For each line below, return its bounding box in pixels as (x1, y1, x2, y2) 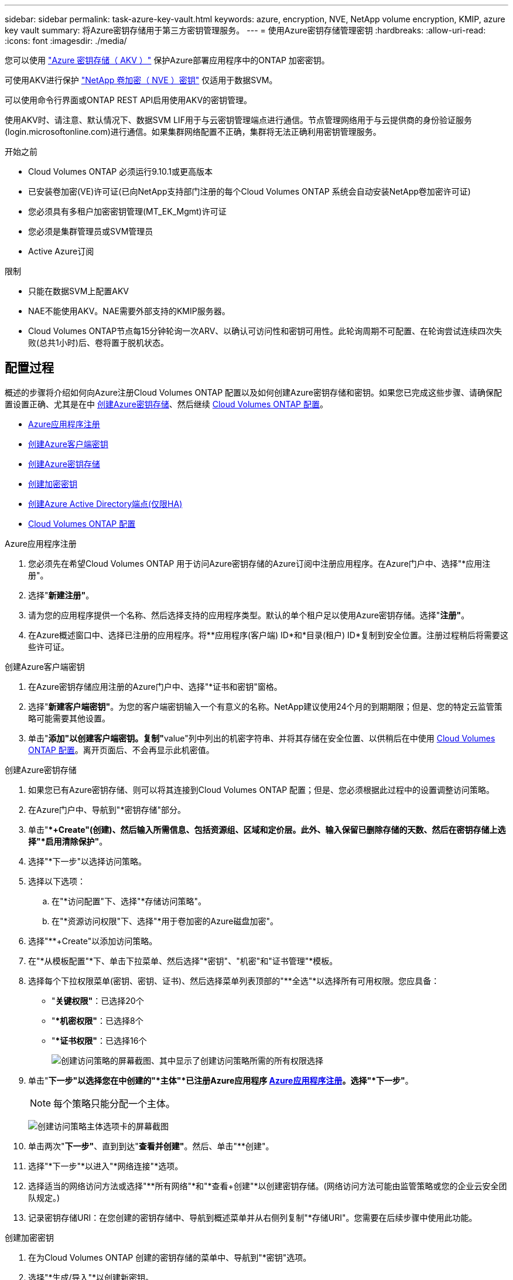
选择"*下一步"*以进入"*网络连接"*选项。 (28, 1160, 183, 1171)
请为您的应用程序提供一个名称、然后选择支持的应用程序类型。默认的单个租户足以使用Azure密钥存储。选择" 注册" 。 (28, 610, 470, 620)
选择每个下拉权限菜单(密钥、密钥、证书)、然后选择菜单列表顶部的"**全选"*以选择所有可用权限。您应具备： (28, 975, 440, 986)
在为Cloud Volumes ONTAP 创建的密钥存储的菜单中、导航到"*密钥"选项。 (28, 1252, 312, 1262)
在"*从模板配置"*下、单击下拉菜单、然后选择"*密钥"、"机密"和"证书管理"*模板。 (28, 955, 338, 966)
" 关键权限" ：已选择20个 (52, 995, 144, 1006)
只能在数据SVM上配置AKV (28, 286, 129, 296)
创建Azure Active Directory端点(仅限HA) (28, 498, 183, 509)
